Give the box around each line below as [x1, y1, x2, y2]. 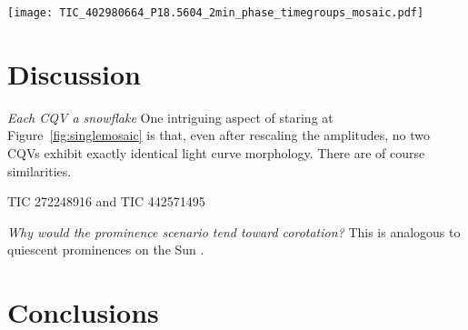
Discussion [7, 55, 141, 92]
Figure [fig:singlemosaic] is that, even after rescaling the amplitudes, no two [7, 125, 431, 145]
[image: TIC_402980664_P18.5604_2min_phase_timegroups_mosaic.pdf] [7, 6, 424, 19]
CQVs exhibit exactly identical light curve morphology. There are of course [7, 143, 425, 162]
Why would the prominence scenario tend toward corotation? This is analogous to [7, 222, 461, 241]
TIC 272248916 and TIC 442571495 [7, 192, 205, 211]
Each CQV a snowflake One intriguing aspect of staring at [7, 107, 334, 126]
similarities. [7, 161, 72, 180]
